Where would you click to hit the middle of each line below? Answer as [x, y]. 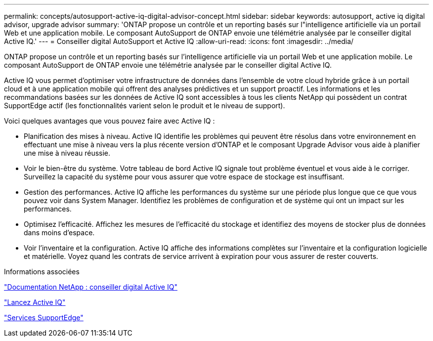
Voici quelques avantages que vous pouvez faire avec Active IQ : [109, 121]
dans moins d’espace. [59, 233]
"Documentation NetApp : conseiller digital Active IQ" [91, 287]
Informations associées [42, 272]
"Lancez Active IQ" [35, 302]
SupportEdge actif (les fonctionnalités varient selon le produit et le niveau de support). [145, 106]
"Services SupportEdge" [44, 318]
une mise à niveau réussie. [67, 153]
